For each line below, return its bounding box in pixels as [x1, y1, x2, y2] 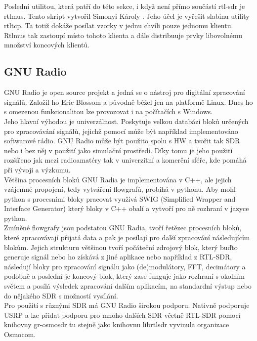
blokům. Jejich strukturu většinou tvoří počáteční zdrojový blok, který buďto [4, 242, 238, 252]
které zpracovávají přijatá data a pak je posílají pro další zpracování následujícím [4, 232, 250, 243]
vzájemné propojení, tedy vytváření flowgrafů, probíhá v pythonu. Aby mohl [4, 184, 236, 194]
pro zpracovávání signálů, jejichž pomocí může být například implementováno [4, 126, 238, 136]
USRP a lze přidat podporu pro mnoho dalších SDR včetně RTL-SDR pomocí [4, 309, 241, 320]
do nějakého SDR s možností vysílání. [4, 290, 118, 300]
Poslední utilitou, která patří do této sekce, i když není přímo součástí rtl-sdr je [4, 1, 245, 11]
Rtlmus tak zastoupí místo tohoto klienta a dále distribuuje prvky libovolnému [4, 30, 243, 40]
